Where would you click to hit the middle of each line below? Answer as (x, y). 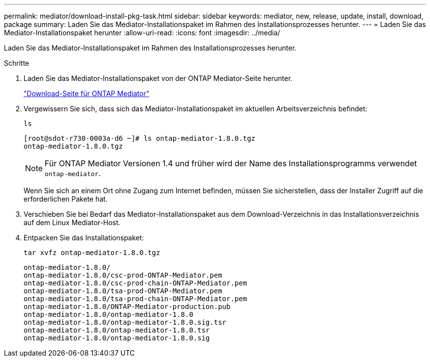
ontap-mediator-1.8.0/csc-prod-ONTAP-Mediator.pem (123, 275)
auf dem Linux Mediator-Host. (72, 222)
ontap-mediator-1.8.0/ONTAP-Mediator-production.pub (127, 307)
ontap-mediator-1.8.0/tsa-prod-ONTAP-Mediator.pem (123, 291)
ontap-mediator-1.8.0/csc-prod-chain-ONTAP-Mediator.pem (135, 283)
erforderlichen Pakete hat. (66, 199)
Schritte (17, 63)
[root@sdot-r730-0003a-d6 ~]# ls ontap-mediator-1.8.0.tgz (140, 138)
